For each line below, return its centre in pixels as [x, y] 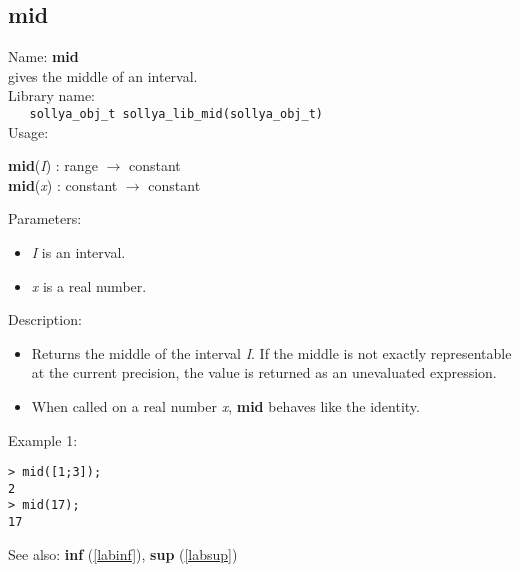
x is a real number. [89, 285]
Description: [45, 319]
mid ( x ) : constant [63, 184]
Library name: [52, 95]
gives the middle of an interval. [103, 75]
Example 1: [43, 439]
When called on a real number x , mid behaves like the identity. [225, 405]
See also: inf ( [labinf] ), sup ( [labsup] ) [123, 553]
